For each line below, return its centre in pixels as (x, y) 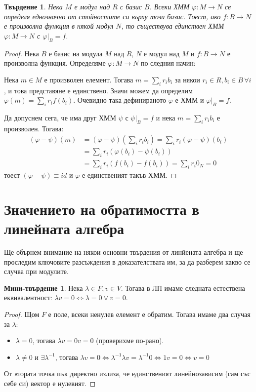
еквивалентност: (28, 297)
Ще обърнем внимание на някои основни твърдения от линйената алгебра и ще (124, 252)
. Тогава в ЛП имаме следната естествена (183, 288)
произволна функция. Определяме (55, 63)
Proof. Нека (21, 53)
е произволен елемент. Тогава (89, 79)
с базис (131, 6)
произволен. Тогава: (34, 128)
